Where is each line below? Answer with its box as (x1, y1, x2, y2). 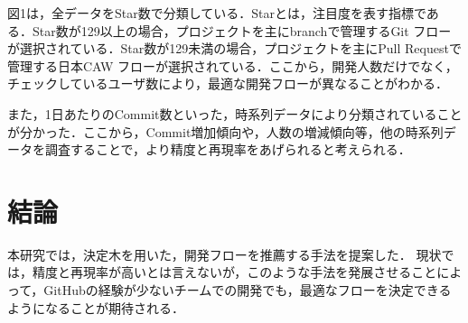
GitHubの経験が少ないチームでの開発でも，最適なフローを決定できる (43, 281, 452, 300)
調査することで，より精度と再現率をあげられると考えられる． (44, 140, 411, 159)
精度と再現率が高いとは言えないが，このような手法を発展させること (32, 263, 437, 281)
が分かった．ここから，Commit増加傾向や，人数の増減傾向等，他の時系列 (7, 122, 444, 141)
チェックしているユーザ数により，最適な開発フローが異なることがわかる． (7, 74, 449, 93)
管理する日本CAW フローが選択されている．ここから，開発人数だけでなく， (7, 56, 458, 75)
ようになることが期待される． (7, 298, 184, 317)
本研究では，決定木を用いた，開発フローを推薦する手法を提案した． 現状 (7, 245, 442, 263)
